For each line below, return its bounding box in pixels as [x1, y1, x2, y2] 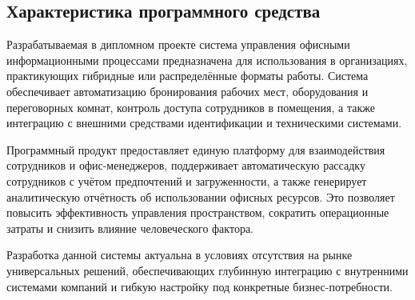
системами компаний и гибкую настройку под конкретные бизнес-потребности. [6, 278, 393, 294]
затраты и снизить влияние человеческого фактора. [6, 219, 253, 236]
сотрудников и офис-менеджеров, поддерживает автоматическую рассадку [6, 157, 365, 174]
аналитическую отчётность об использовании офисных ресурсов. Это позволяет [6, 188, 395, 205]
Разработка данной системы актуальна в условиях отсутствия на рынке [6, 246, 353, 263]
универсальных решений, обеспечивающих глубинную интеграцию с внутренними [6, 262, 409, 278]
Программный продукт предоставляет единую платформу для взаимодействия [6, 141, 385, 158]
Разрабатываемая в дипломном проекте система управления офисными [6, 36, 350, 53]
